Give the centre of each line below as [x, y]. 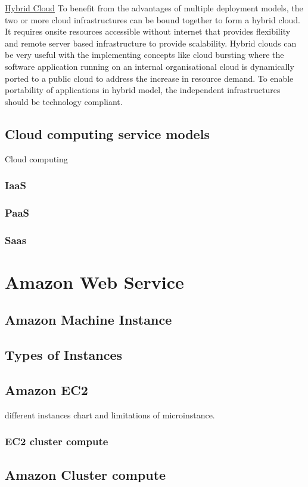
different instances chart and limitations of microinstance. [110, 414]
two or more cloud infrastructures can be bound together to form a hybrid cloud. [153, 19]
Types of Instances [64, 355]
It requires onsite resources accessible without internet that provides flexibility [148, 31]
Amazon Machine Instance [88, 320]
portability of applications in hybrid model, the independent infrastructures [143, 90]
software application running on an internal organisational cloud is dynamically [150, 66]
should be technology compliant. [64, 101]
